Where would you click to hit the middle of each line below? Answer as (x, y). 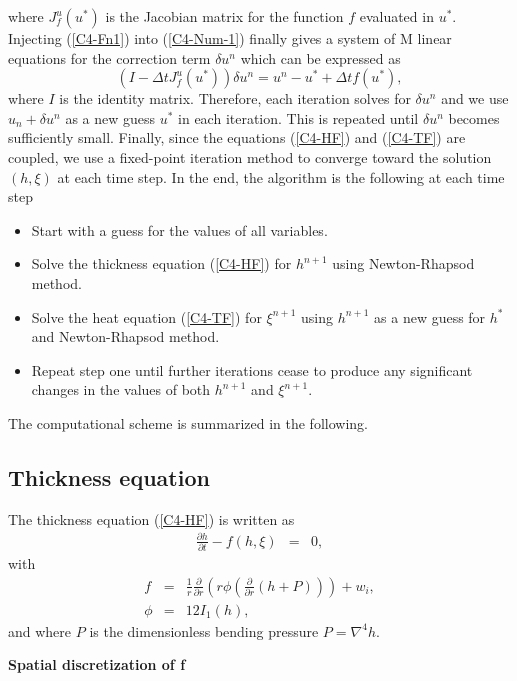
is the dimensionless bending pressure (204, 630)
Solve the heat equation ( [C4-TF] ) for (146, 316)
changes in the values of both (121, 389)
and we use (475, 98)
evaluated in (396, 16)
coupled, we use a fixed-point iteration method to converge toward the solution (250, 156)
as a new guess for (430, 316)
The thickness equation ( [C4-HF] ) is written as (151, 518)
